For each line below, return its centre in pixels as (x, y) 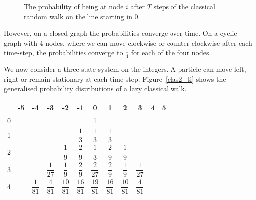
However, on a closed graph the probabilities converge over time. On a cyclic (121, 33)
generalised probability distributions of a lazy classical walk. (95, 89)
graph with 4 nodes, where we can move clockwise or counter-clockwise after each (128, 42)
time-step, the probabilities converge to (64, 52)
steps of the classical (184, 6)
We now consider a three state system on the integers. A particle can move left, (125, 69)
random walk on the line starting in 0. (82, 16)
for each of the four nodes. (171, 52)
